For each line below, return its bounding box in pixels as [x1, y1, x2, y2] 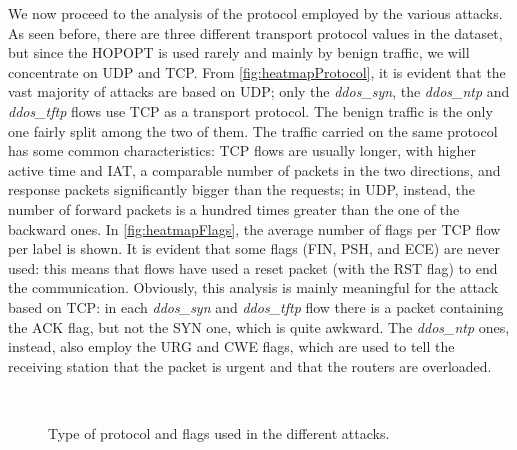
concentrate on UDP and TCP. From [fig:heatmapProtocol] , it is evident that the [8, 61, 506, 82]
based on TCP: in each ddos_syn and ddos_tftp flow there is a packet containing [8, 296, 504, 317]
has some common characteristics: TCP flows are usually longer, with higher [8, 140, 476, 161]
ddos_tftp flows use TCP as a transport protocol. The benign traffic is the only [8, 100, 493, 121]
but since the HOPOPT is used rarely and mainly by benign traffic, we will [8, 42, 470, 63]
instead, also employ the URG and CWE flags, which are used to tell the [8, 336, 455, 357]
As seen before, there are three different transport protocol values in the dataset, [8, 22, 503, 43]
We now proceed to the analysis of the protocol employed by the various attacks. [8, 3, 503, 23]
